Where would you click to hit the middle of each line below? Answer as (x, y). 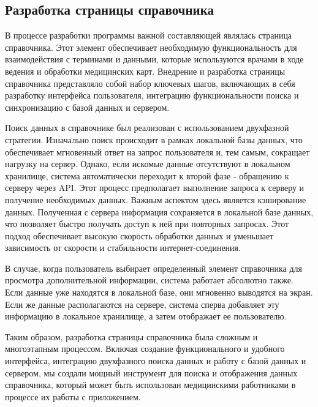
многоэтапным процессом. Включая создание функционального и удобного (145, 349)
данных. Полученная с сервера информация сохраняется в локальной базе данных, (159, 211)
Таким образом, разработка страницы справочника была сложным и (131, 336)
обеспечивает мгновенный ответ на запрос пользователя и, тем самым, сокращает (157, 151)
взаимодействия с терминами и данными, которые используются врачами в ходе (154, 59)
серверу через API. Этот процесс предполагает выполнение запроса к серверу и (155, 188)
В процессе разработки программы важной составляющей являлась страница (149, 35)
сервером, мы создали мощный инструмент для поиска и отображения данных (151, 372)
